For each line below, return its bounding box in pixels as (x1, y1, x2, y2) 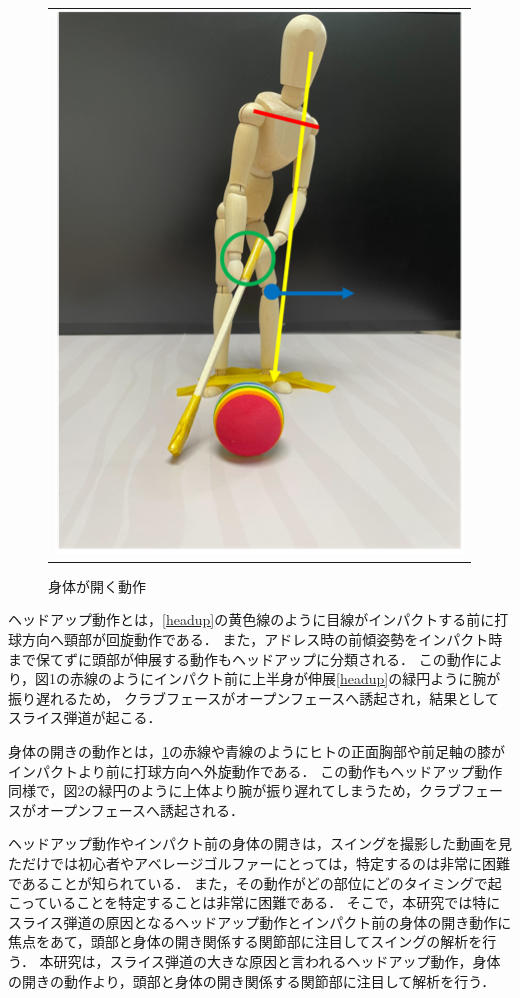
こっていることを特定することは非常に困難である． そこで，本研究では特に (8, 892, 501, 913)
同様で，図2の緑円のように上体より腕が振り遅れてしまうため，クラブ (8, 780, 462, 801)
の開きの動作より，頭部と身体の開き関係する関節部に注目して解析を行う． (8, 970, 496, 991)
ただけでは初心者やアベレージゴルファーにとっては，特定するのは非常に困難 (8, 852, 511, 873)
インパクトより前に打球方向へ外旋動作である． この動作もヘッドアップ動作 (8, 760, 503, 781)
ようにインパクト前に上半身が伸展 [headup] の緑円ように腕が (112, 668, 501, 689)
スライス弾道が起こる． (8, 707, 162, 728)
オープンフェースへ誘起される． (35, 799, 245, 820)
